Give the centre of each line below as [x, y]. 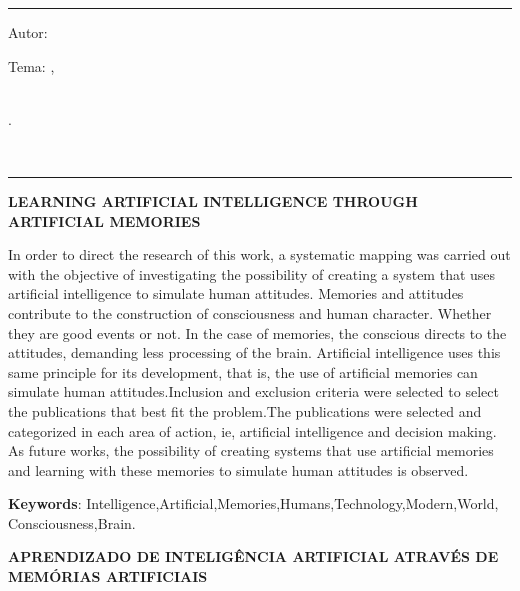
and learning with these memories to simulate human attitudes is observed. [238, 469]
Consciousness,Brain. [72, 522]
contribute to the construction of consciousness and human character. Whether [250, 312]
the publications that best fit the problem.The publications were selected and [245, 410]
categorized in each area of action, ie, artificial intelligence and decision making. [252, 430]
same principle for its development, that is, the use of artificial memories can [243, 371]
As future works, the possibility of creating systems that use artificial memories [251, 450]
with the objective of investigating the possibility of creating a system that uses [252, 273]
